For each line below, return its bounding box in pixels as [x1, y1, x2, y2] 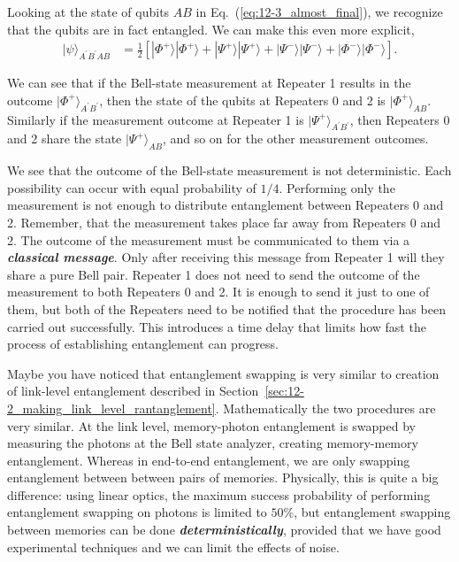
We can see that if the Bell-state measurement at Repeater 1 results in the [7, 73, 411, 92]
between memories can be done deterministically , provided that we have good [7, 520, 441, 539]
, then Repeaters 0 [349, 110, 450, 128]
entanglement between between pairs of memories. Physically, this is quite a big [7, 468, 439, 487]
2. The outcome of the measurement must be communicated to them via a [7, 230, 410, 249]
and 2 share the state [7, 129, 122, 148]
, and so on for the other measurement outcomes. [162, 129, 429, 148]
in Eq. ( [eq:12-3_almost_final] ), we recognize [195, 3, 443, 20]
